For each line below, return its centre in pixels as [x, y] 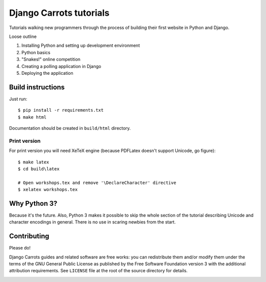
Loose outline [23, 36]
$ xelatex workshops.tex [48, 190]
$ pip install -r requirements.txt [61, 110]
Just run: [18, 99]
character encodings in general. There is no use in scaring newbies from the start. [92, 222]
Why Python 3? [33, 204]
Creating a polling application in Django [61, 66]
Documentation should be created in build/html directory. [70, 128]
